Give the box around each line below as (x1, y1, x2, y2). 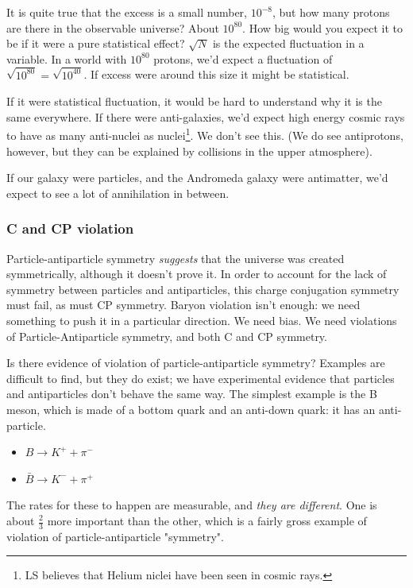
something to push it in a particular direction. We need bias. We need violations (6, 312, 397, 329)
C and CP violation (6, 219, 134, 238)
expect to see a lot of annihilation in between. (6, 184, 230, 201)
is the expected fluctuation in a (212, 35, 365, 52)
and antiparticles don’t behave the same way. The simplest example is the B (6, 385, 377, 402)
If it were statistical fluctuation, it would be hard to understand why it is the (6, 93, 382, 110)
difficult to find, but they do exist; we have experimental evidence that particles (6, 369, 395, 386)
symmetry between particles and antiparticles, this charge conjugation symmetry (6, 280, 399, 297)
